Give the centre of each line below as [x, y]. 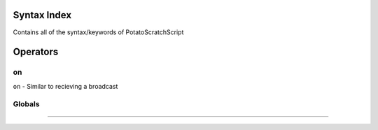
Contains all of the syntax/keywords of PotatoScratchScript [98, 32]
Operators [36, 52]
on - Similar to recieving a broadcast [65, 86]
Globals [26, 104]
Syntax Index [42, 15]
